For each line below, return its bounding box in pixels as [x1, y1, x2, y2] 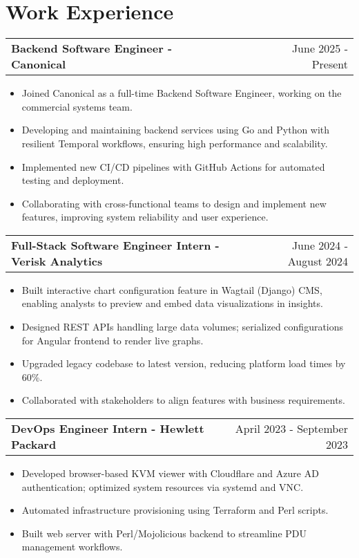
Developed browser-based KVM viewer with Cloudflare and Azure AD [21, 466, 319, 481]
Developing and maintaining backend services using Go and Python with [21, 122, 330, 137]
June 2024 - [291, 236, 348, 253]
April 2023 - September [235, 420, 348, 437]
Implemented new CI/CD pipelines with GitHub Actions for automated [21, 159, 325, 174]
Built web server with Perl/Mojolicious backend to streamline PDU [21, 526, 307, 540]
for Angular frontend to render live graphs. [21, 333, 204, 347]
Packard [11, 436, 57, 453]
